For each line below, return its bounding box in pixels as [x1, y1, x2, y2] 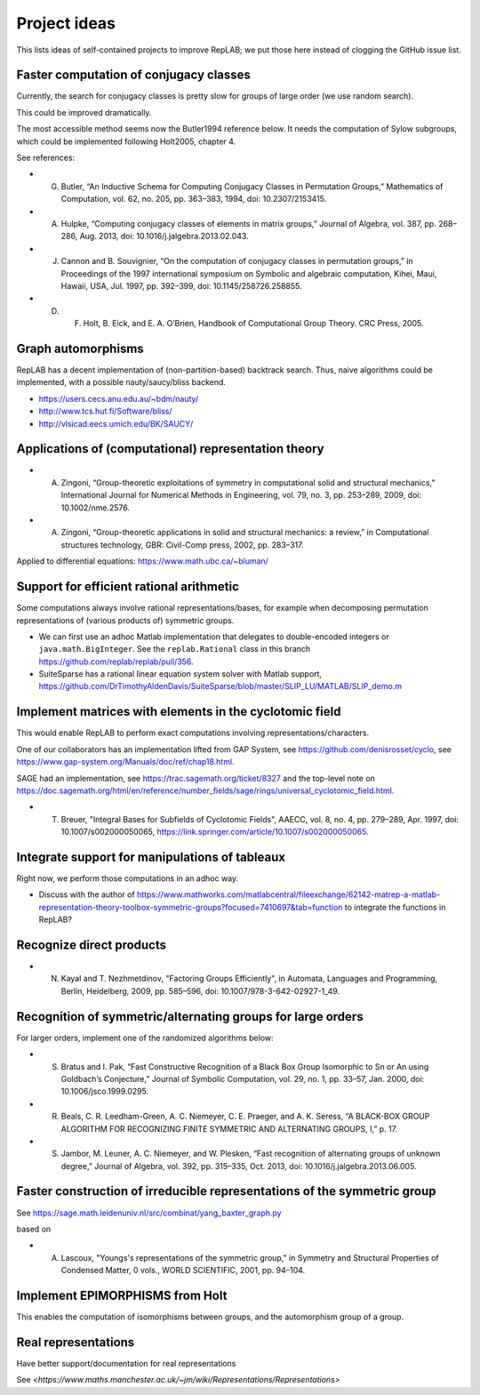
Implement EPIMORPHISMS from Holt [16, 1287, 228, 1303]
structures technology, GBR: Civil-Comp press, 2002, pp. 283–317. [60, 539, 304, 550]
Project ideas [16, 13, 116, 33]
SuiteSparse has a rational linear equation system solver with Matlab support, [38, 669, 323, 679]
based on [16, 1223, 52, 1234]
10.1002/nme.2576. [60, 502, 131, 513]
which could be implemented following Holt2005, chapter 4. [16, 136, 236, 147]
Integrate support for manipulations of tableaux [16, 849, 286, 864]
